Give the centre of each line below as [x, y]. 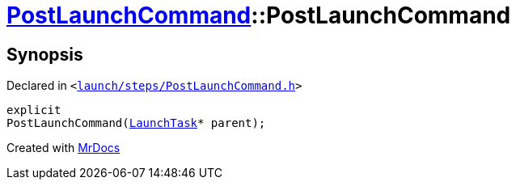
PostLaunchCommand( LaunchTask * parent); [136, 123]
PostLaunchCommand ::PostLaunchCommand [259, 15]
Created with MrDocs [63, 148]
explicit [34, 110]
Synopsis [45, 54]
